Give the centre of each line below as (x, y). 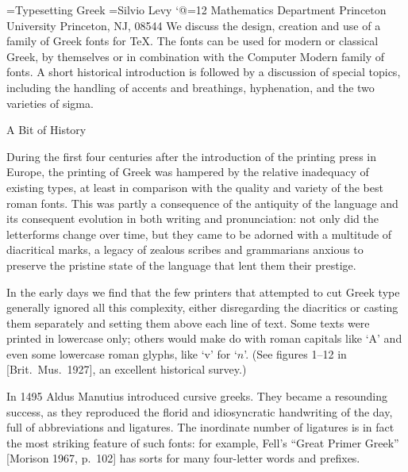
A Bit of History (46, 130)
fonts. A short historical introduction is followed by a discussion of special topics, (204, 72)
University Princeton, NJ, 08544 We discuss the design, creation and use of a (194, 25)
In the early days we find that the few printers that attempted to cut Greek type (203, 292)
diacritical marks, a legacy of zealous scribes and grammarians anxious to (185, 249)
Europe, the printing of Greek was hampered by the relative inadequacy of (188, 172)
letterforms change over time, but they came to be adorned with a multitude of (199, 234)
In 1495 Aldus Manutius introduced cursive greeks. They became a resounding (197, 396)
